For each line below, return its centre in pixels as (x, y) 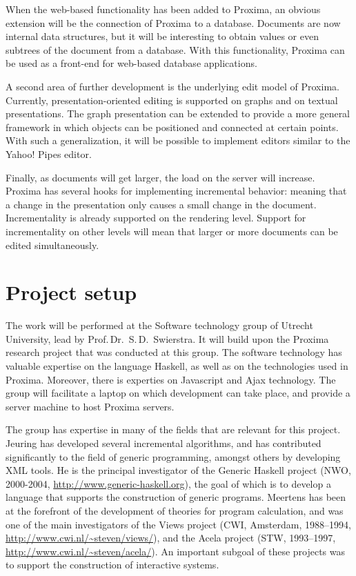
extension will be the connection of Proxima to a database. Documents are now (173, 22)
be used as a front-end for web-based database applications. (131, 63)
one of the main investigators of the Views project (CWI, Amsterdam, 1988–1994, (178, 524)
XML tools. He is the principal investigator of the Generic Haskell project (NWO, (178, 470)
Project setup (71, 292)
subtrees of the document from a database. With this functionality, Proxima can (175, 49)
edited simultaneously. (52, 245)
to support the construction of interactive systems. (112, 565)
